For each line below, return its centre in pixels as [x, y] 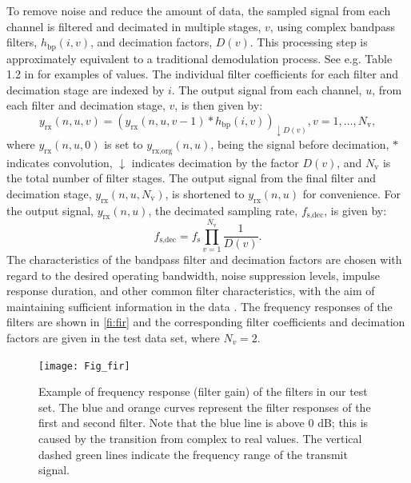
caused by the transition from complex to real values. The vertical [200, 438]
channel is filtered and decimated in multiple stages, [134, 26]
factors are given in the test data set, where [113, 337]
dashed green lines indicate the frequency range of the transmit [193, 454]
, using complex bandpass [333, 26]
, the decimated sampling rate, [223, 210]
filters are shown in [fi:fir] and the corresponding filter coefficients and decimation [206, 322]
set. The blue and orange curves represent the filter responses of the [205, 407]
